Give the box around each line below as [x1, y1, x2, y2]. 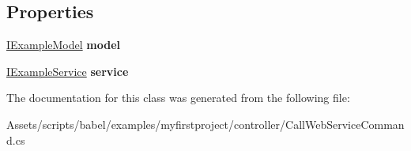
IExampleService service [6, 62, 129, 79]
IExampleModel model [6, 36, 121, 53]
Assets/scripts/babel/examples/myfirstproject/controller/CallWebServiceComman [6, 115, 405, 132]
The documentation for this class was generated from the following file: [6, 89, 350, 106]
